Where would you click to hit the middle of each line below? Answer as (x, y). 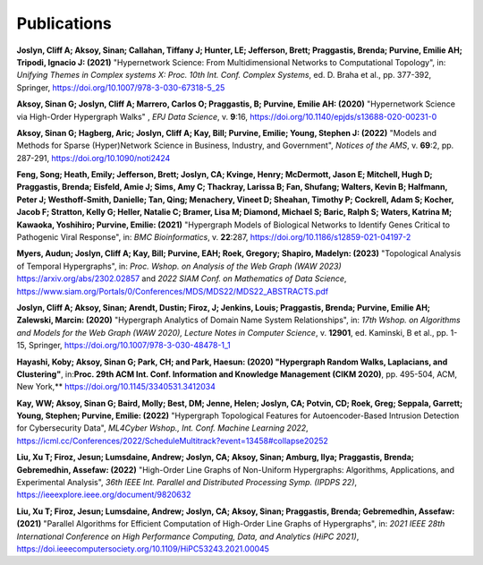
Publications (64, 23)
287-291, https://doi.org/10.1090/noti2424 (93, 158)
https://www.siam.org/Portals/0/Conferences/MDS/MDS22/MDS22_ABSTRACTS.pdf (173, 291)
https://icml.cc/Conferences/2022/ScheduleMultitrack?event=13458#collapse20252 (172, 441)
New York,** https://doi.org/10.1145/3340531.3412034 (116, 387)
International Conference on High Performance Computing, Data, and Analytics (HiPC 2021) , (188, 536)
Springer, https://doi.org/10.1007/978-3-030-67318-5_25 (121, 87)
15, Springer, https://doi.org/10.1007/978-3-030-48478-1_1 (124, 346)
